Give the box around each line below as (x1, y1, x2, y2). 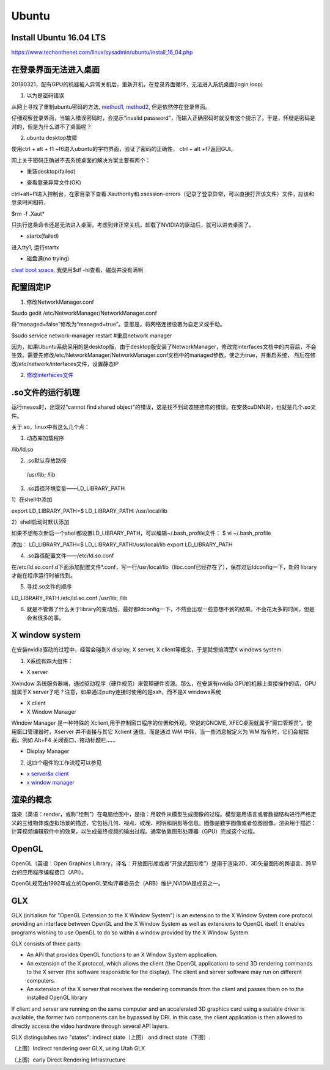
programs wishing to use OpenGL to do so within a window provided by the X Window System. (11, 929, 250, 936)
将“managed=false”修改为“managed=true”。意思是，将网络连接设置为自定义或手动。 (11, 321, 226, 328)
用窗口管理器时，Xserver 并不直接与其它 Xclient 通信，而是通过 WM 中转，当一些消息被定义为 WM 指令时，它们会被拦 (11, 728, 310, 735)
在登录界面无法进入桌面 (11, 64, 100, 75)
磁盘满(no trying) (26, 255, 70, 262)
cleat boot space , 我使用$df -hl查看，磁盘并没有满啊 (11, 266, 144, 273)
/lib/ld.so (11, 445, 34, 453)
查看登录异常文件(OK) (26, 179, 82, 186)
